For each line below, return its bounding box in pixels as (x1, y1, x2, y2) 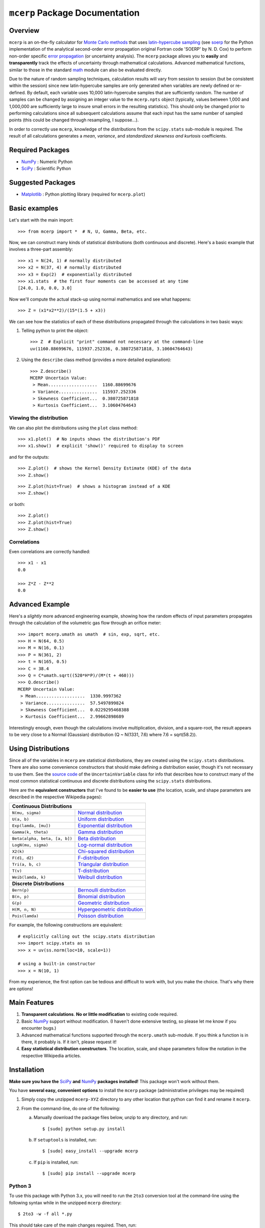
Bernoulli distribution (78, 887, 126, 893)
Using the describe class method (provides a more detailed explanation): (21, 357, 172, 363)
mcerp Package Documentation (9, 7, 140, 18)
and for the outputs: (9, 454, 49, 460)
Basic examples (9, 204, 58, 213)
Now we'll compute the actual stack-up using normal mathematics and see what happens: (9, 296, 191, 302)
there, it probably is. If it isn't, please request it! (21, 1039, 117, 1045)
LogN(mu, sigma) (12, 842, 49, 847)
